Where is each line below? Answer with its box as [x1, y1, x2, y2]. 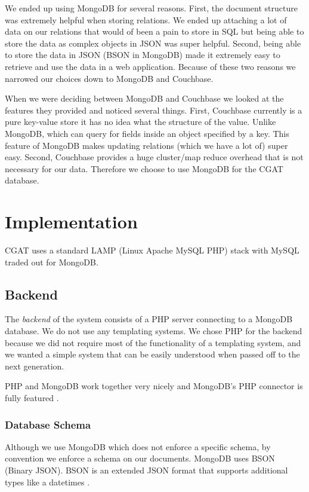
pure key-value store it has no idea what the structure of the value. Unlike [5, 115, 276, 128]
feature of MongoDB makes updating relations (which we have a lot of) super [5, 139, 288, 151]
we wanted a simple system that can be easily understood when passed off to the [5, 348, 300, 360]
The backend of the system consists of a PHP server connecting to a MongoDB [5, 313, 293, 325]
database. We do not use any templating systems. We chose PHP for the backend [5, 325, 302, 337]
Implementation [5, 209, 138, 234]
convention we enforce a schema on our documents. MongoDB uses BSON [5, 452, 275, 465]
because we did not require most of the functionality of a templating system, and [5, 336, 301, 349]
